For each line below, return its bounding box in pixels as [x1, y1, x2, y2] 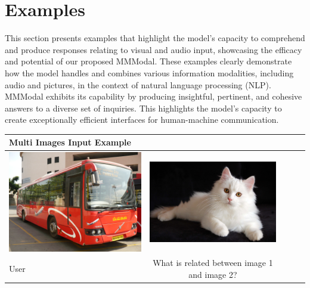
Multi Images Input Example [9, 136, 131, 148]
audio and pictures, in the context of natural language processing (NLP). [5, 78, 271, 91]
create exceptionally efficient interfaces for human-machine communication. [5, 113, 279, 126]
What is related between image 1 [153, 256, 273, 269]
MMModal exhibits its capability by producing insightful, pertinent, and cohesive [5, 90, 302, 103]
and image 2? [188, 268, 237, 281]
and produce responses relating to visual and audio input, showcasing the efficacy [5, 43, 302, 55]
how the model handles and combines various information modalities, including [5, 66, 294, 79]
